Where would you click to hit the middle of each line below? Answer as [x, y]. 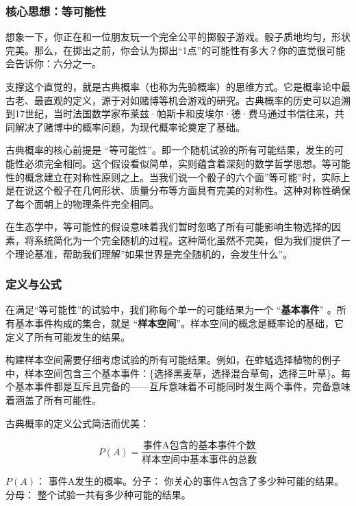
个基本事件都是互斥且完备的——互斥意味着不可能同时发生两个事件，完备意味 [178, 386]
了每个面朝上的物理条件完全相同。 [82, 203]
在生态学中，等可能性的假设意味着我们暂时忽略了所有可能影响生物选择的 [168, 227]
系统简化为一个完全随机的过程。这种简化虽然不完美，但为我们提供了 [187, 240]
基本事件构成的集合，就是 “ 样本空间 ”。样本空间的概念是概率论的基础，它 [179, 323]
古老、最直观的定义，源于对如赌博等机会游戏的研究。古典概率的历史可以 [168, 100]
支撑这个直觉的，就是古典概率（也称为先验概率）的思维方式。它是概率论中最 [178, 86]
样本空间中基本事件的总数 [200, 460]
